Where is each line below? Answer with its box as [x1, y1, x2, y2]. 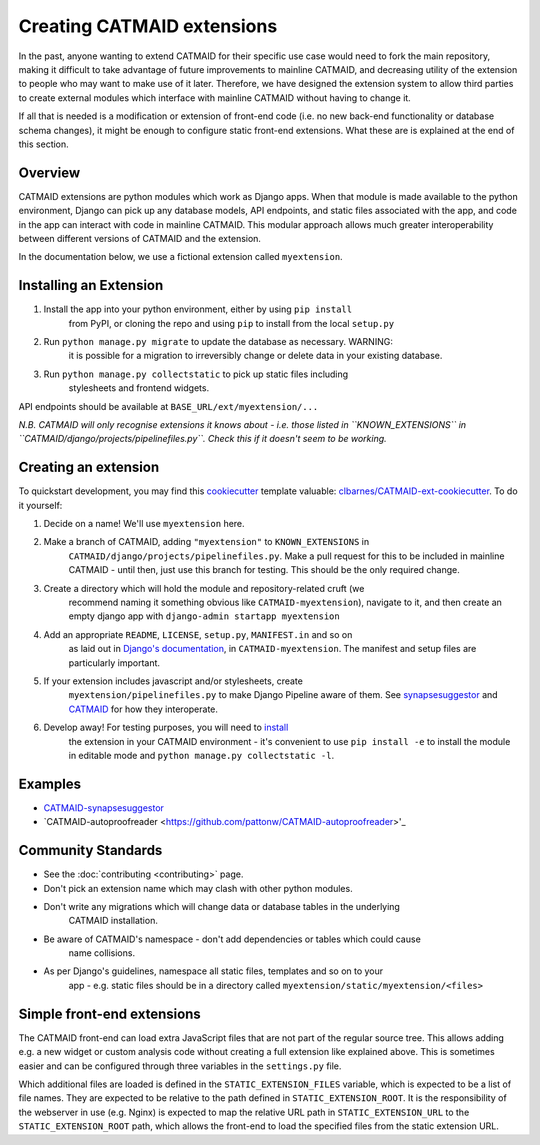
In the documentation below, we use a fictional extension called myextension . [18, 251, 344, 263]
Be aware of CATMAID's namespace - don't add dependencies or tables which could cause [43, 933, 422, 945]
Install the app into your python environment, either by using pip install [43, 303, 353, 315]
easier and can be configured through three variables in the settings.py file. [18, 1060, 342, 1072]
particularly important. [68, 656, 160, 669]
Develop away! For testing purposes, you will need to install [43, 721, 289, 734]
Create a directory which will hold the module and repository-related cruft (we [43, 582, 365, 594]
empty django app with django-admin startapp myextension [68, 610, 340, 622]
